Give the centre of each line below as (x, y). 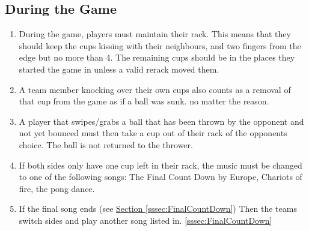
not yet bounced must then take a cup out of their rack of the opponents (153, 133)
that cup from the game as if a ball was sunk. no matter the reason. (144, 101)
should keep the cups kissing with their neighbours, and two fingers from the (160, 45)
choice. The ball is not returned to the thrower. (106, 144)
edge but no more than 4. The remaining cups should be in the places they (157, 57)
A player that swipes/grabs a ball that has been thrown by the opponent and (161, 121)
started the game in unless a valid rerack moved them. (119, 69)
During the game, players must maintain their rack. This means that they (155, 34)
